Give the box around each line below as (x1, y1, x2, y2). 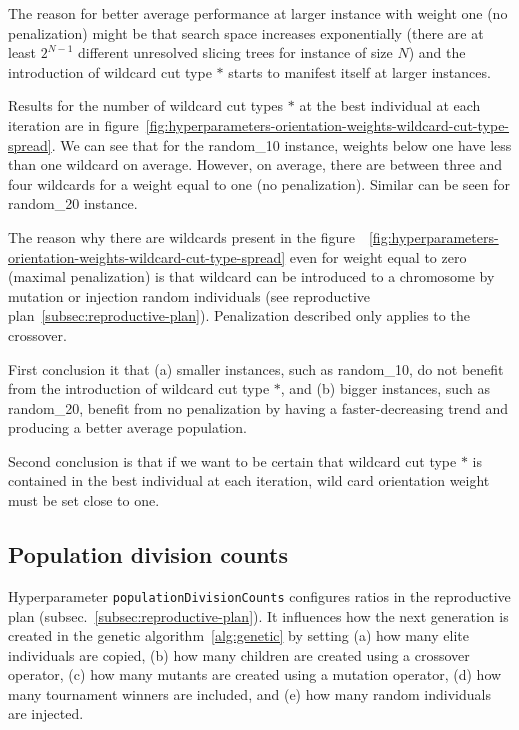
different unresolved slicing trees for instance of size (78, 42, 393, 63)
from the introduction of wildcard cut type (8, 378, 270, 399)
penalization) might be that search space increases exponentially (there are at (8, 22, 484, 43)
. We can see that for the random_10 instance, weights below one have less (51, 134, 512, 155)
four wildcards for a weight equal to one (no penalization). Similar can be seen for (8, 173, 511, 194)
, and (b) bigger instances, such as (280, 378, 490, 399)
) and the (408, 42, 466, 63)
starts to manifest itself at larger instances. (228, 61, 491, 82)
